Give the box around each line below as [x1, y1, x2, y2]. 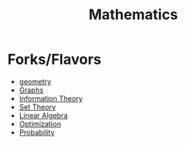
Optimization [18, 119, 61, 128]
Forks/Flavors [7, 50, 101, 69]
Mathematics [88, 6, 179, 24]
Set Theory [18, 102, 57, 112]
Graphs [18, 85, 44, 95]
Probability [18, 127, 55, 137]
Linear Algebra [18, 110, 69, 120]
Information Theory [18, 93, 83, 103]
